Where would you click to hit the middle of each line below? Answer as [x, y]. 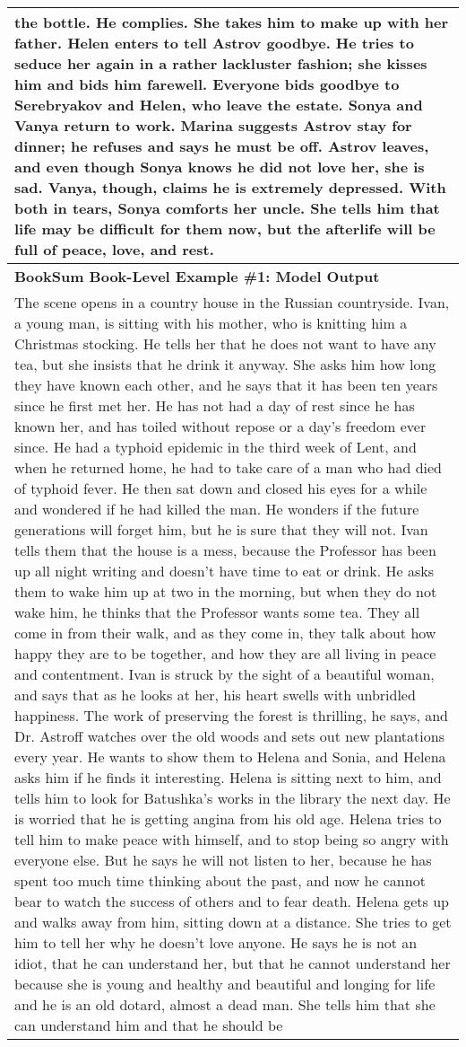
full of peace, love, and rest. [114, 249]
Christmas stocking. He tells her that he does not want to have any [225, 343]
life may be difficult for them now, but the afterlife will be [225, 229]
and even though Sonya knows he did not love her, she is [220, 167]
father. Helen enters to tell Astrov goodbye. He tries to [214, 43]
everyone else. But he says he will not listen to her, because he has [223, 860]
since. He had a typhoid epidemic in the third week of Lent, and [216, 447]
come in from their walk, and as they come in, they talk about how [225, 633]
